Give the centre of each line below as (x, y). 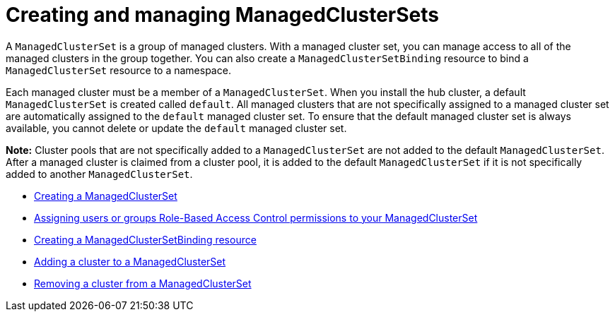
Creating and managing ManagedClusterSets (223, 15)
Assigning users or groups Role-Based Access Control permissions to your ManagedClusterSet (256, 217)
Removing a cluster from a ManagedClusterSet (143, 283)
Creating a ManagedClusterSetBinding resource (145, 239)
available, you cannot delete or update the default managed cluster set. (176, 128)
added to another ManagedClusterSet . (99, 174)
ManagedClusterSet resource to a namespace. (118, 70)
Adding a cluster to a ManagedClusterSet (130, 261)
